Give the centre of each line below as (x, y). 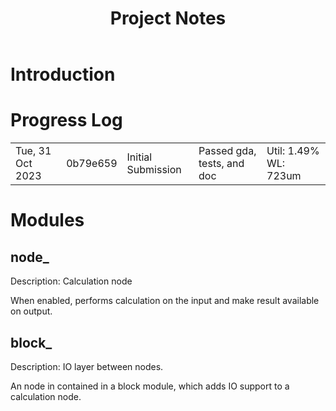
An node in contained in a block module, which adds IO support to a (150, 386)
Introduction (63, 74)
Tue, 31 (33, 151)
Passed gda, (227, 151)
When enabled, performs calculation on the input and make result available (165, 301)
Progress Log (66, 120)
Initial (139, 157)
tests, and (221, 164)
